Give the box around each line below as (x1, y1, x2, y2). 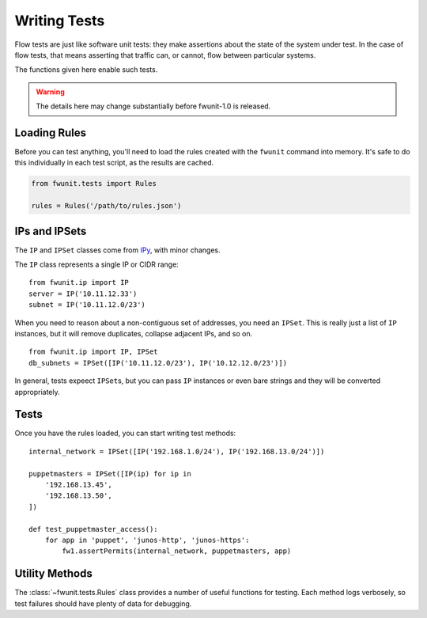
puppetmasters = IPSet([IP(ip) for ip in (28, 469, 191, 478)
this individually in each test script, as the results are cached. (14, 158, 214, 168)
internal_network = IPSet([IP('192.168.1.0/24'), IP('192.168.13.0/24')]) (28, 447, 325, 456)
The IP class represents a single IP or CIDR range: (14, 260, 179, 269)
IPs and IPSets (14, 224, 87, 237)
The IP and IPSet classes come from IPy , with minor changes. (14, 245, 221, 255)
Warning (36, 87, 65, 97)
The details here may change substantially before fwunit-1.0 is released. (36, 101, 271, 111)
